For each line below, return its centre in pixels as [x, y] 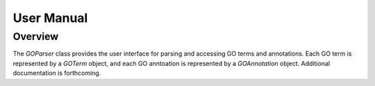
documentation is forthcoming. [57, 73]
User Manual [50, 18]
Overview [36, 36]
